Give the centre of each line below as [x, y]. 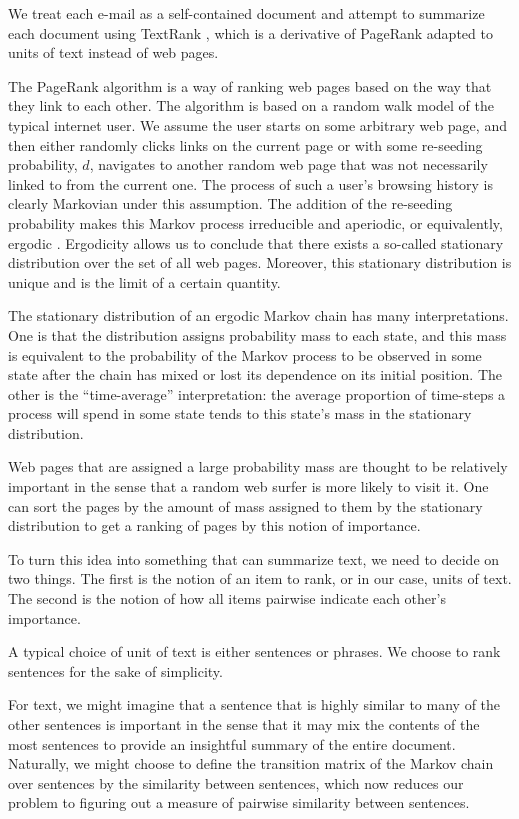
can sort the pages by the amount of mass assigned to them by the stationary [245, 505]
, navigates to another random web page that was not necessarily [288, 164]
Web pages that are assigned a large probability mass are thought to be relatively [258, 466]
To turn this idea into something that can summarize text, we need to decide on [254, 558]
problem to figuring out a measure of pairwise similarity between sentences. [239, 802]
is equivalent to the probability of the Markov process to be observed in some [245, 354]
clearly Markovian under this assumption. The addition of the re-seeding [230, 203]
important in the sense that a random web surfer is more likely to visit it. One [248, 486]
